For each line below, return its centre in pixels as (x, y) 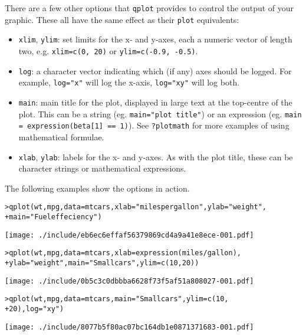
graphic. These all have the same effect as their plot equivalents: (122, 19)
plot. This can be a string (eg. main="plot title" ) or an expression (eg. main (160, 113)
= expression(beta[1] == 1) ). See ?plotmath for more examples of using (154, 125)
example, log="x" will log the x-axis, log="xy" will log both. (129, 82)
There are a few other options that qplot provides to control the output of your (149, 8)
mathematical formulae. (61, 136)
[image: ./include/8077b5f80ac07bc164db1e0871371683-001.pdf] (129, 327)
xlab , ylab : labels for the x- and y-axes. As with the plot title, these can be (156, 157)
